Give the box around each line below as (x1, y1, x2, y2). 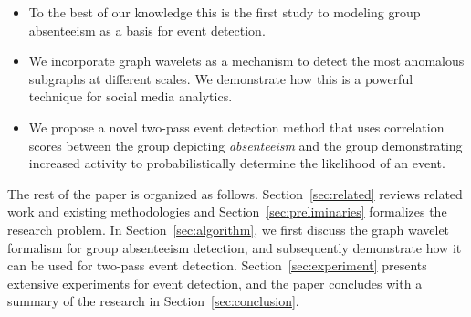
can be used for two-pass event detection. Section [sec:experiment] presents (7, 256, 427, 275)
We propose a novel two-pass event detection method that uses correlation (28, 117, 445, 136)
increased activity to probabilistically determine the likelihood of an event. (28, 153, 445, 173)
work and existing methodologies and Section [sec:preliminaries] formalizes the (7, 202, 447, 221)
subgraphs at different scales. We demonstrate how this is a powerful (28, 69, 413, 88)
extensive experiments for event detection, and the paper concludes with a (7, 273, 423, 292)
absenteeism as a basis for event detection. (28, 20, 266, 39)
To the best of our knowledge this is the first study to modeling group (28, 3, 421, 21)
